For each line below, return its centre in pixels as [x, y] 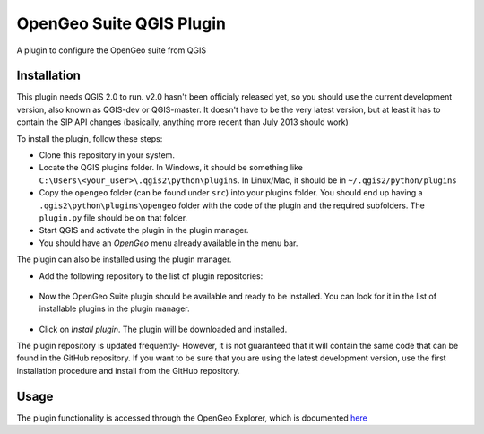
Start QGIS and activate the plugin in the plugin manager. [144, 230]
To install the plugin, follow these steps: [90, 138]
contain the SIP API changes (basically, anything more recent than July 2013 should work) [182, 122]
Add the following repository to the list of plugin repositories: [151, 276]
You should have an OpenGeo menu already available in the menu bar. [169, 243]
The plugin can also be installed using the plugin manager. [124, 259]
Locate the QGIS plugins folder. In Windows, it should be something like [171, 168]
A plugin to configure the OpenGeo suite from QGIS [111, 50]
